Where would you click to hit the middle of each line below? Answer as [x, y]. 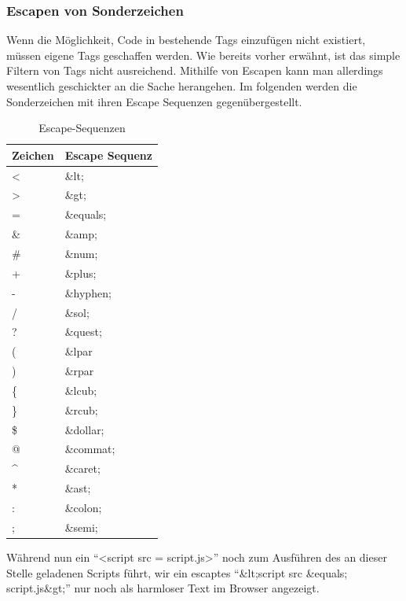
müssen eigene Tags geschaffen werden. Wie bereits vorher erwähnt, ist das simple [203, 55]
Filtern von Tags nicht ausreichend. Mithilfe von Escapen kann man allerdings [195, 70]
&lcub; [81, 390]
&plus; [80, 273]
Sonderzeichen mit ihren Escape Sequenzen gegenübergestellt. [154, 101]
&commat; [90, 449]
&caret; [82, 468]
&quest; [83, 332]
